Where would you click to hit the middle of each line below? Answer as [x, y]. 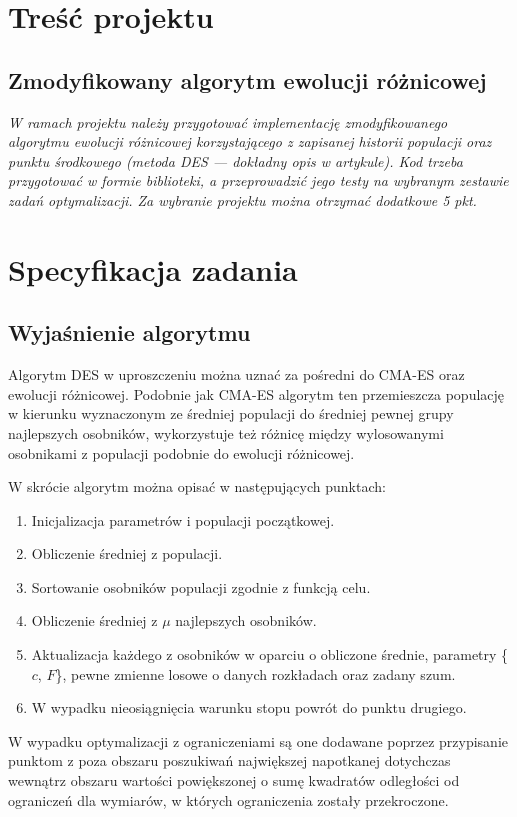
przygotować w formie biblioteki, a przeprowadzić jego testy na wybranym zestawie [258, 180]
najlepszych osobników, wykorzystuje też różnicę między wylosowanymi [226, 432]
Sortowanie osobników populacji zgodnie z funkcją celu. [201, 586]
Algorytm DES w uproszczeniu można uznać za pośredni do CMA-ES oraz [236, 374]
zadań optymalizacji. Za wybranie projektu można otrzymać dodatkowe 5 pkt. [242, 199]
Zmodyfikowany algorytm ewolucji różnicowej [247, 79]
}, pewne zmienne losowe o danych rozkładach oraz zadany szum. [255, 673]
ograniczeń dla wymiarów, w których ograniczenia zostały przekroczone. [228, 799]
